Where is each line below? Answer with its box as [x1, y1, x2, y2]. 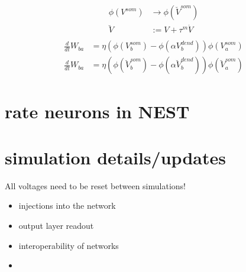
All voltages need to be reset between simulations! [5, 179, 186, 192]
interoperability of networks [18, 239, 119, 251]
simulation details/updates [5, 145, 226, 169]
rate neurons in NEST [5, 99, 190, 123]
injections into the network [18, 199, 116, 212]
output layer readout [18, 219, 94, 232]
